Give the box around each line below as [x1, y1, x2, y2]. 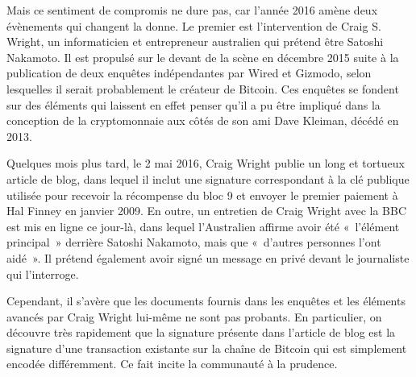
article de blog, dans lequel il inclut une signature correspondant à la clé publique [6, 170, 410, 187]
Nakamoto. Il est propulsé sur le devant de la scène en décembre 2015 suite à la [6, 48, 399, 65]
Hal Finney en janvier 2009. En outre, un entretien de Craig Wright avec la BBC [6, 202, 407, 219]
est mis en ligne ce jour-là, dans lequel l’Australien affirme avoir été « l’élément [6, 217, 400, 234]
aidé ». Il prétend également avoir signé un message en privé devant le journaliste [6, 249, 410, 266]
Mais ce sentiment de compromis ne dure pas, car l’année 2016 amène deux [6, 2, 378, 18]
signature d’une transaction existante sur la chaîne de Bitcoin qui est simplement [6, 339, 407, 356]
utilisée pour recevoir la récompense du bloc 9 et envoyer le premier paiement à [6, 186, 398, 203]
